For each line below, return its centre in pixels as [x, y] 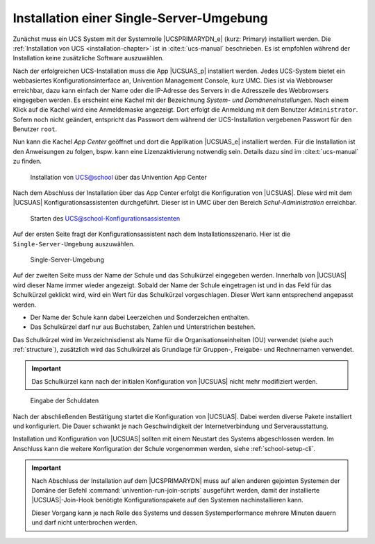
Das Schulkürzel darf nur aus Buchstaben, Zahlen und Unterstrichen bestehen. [143, 327]
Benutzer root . [35, 129]
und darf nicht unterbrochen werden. [85, 522]
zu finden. [27, 161]
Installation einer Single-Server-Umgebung [140, 18]
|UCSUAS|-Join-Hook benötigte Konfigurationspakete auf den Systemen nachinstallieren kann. [167, 500]
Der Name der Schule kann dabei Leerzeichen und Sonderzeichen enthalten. [140, 317]
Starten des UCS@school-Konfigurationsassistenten [105, 218]
